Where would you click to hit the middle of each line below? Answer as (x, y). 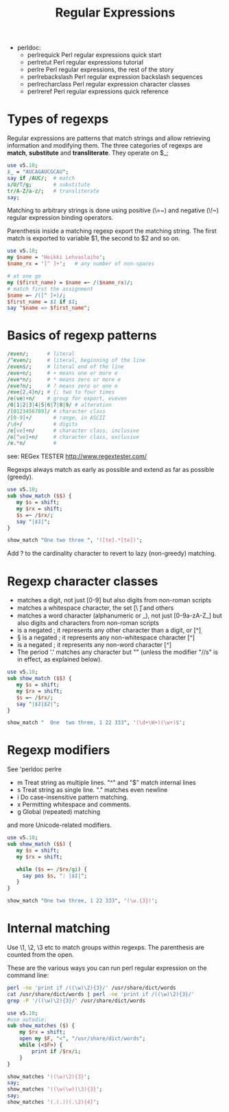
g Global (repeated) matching (59, 812)
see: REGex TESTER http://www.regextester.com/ (77, 456)
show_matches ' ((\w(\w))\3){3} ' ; (55, 1089)
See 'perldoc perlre (34, 769)
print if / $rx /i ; (56, 1051)
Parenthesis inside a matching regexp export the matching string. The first (112, 231)
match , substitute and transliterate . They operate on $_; (88, 153)
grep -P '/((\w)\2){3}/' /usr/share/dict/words (76, 1001)
